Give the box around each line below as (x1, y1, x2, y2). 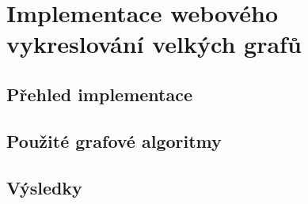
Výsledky (6, 175, 82, 199)
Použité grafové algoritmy (6, 128, 222, 153)
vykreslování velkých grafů (6, 28, 302, 60)
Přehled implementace (6, 81, 193, 106)
